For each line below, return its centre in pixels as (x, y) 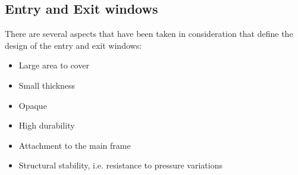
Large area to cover (54, 65)
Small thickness (47, 85)
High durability (47, 125)
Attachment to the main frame (75, 145)
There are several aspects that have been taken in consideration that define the (149, 34)
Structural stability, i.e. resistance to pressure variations (120, 165)
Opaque (33, 105)
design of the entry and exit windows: (73, 45)
